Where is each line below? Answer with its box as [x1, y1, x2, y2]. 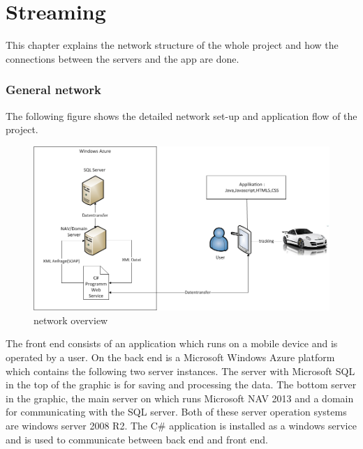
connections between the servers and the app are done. [6, 51, 239, 66]
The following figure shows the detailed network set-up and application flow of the [6, 108, 357, 123]
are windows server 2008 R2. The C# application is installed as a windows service [6, 418, 357, 432]
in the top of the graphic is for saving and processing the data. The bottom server [6, 377, 357, 392]
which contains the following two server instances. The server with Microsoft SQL [6, 363, 355, 378]
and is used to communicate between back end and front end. [6, 432, 268, 446]
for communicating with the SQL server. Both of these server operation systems [6, 404, 347, 419]
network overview [34, 312, 108, 327]
